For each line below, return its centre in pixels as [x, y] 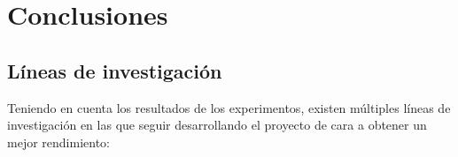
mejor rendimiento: [58, 142]
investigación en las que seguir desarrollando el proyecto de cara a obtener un [217, 125]
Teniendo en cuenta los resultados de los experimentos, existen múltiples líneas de [229, 107]
